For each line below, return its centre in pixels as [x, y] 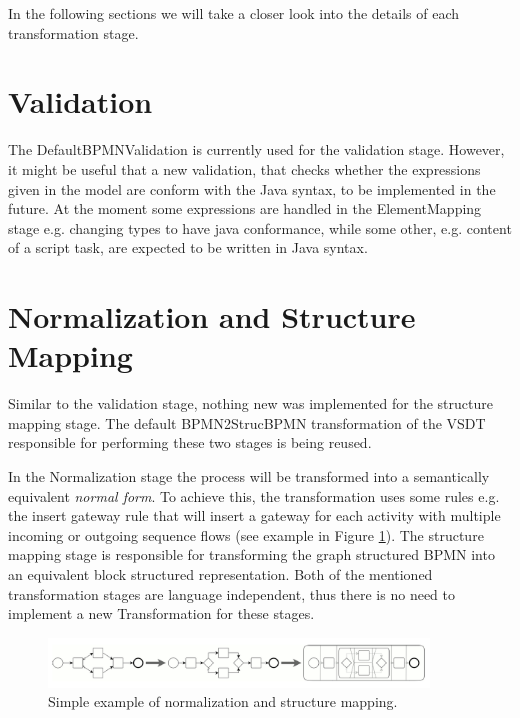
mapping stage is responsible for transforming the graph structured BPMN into [251, 554]
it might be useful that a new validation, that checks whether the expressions [244, 168]
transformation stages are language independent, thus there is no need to [231, 593]
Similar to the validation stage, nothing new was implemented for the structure [250, 403]
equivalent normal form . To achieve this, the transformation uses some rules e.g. [254, 495]
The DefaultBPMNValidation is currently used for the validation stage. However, [256, 149]
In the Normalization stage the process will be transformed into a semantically [249, 475]
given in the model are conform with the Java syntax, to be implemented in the [252, 188]
